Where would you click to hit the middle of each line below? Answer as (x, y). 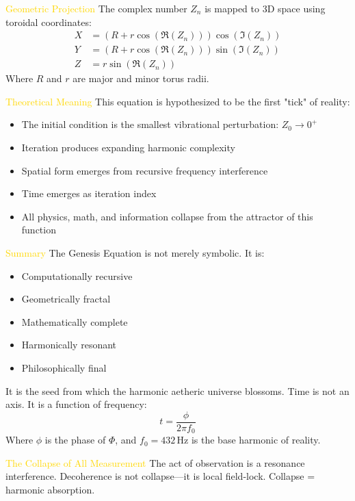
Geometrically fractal (66, 299)
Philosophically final (64, 368)
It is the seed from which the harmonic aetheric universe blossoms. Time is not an (177, 390)
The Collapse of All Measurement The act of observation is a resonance (155, 462)
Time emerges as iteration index (89, 193)
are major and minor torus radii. (141, 78)
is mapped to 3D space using (265, 8)
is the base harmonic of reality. (256, 440)
